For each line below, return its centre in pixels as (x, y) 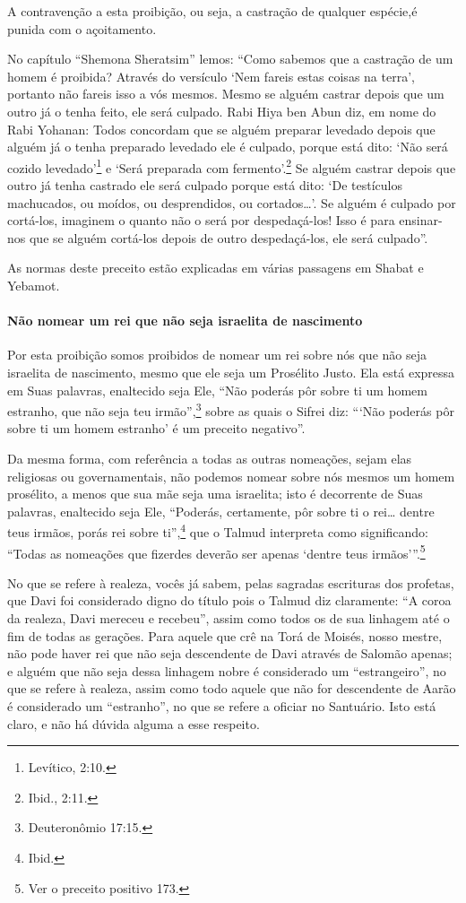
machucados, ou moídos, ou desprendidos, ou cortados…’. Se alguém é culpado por (232, 202)
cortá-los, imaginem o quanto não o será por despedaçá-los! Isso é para (201, 220)
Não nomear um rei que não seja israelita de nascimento (185, 321)
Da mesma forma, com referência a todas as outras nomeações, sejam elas (210, 458)
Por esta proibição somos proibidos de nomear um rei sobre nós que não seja (217, 355)
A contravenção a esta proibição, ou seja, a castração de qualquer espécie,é (212, 11)
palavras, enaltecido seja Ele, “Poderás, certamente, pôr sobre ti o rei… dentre (221, 511)
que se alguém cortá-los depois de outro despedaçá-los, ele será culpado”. (229, 237)
